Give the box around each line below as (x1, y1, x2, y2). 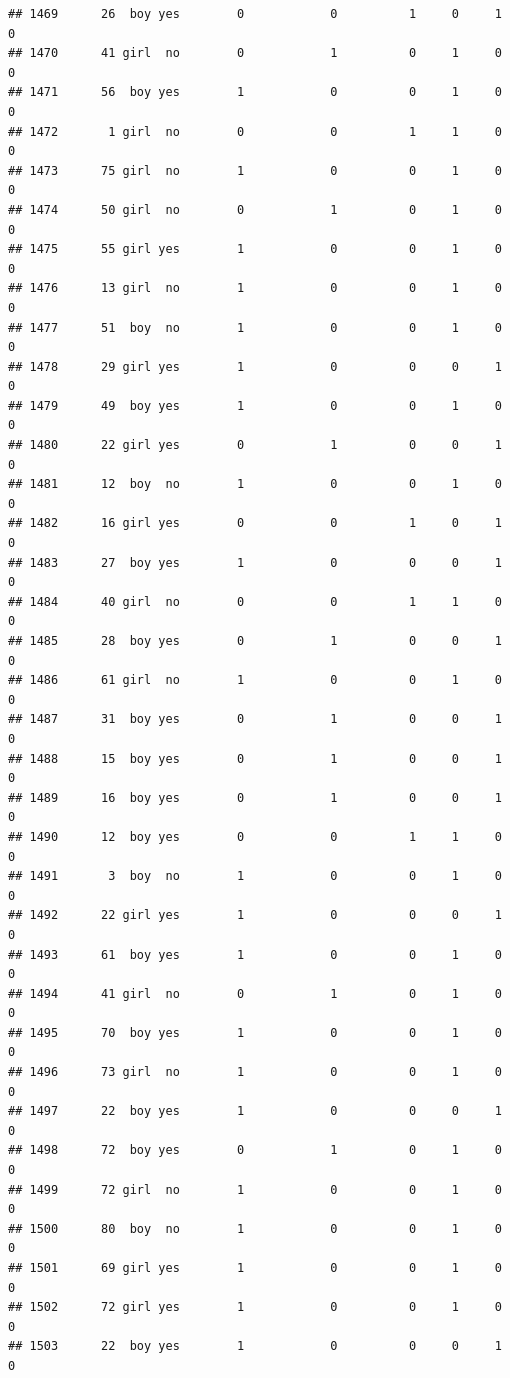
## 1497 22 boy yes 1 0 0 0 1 (8, 1104, 502, 1119)
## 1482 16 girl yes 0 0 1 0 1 (8, 516, 502, 531)
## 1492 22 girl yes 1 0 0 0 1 (8, 908, 502, 923)
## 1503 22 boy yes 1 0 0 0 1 (8, 1339, 502, 1354)
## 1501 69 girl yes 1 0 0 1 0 (8, 1261, 502, 1275)
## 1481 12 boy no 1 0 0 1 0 (8, 477, 502, 492)
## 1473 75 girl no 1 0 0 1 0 (8, 163, 502, 178)
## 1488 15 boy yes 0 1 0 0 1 (8, 751, 502, 766)
